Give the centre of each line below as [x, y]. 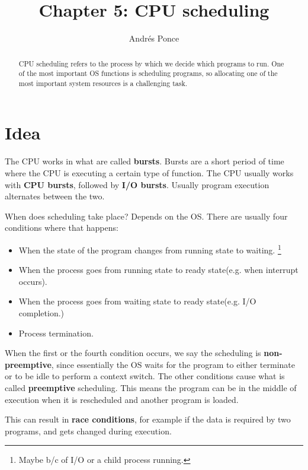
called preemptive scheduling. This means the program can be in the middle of [151, 387]
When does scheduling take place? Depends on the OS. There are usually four [146, 216]
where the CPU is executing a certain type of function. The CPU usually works [149, 173]
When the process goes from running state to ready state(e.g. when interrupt [158, 270]
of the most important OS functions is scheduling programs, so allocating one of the [148, 73]
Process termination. [56, 333]
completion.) [41, 313]
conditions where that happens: [62, 228]
